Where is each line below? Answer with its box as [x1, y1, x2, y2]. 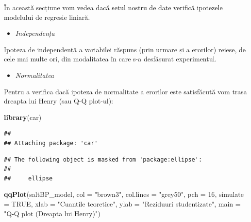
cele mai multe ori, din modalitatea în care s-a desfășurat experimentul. [4, 54, 217, 64]
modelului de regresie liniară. [4, 12, 90, 22]
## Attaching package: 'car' [4, 139, 98, 147]
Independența [15, 28, 55, 38]
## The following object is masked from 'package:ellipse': [4, 156, 202, 163]
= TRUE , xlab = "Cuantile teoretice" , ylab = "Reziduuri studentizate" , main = [4, 198, 241, 208]
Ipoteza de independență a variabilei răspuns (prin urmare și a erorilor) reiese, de [4, 44, 246, 54]
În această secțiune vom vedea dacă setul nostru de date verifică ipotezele [4, 2, 223, 12]
